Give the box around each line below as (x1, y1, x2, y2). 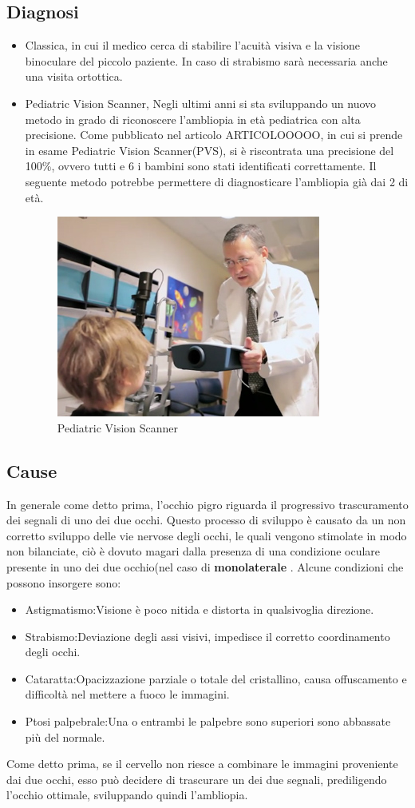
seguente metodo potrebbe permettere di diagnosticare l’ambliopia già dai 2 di (25, 173, 409, 189)
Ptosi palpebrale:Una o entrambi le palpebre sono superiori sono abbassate (25, 713, 391, 730)
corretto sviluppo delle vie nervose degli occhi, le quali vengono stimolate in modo (6, 527, 407, 543)
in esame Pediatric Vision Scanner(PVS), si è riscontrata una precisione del (25, 141, 394, 158)
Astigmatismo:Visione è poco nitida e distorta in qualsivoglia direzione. (25, 601, 374, 618)
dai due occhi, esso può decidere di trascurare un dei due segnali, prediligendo (6, 770, 387, 787)
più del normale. (25, 728, 105, 745)
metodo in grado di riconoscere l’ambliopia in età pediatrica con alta (25, 110, 361, 127)
